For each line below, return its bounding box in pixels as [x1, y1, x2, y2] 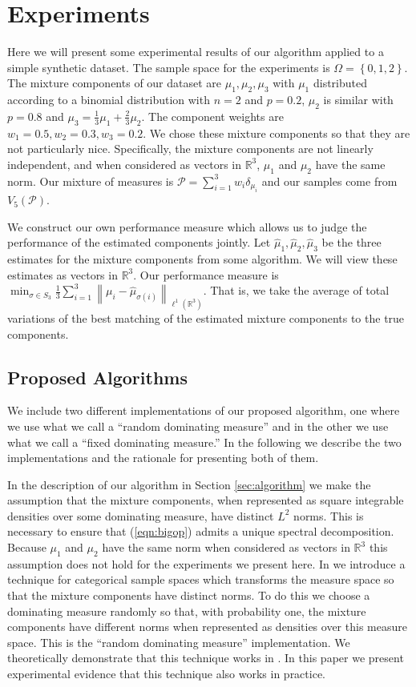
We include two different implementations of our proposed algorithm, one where [7, 402, 400, 419]
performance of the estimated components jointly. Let [7, 234, 271, 251]
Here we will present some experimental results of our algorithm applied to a [7, 43, 384, 60]
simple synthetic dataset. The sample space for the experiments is [7, 58, 330, 75]
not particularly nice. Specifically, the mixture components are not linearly [7, 140, 374, 157]
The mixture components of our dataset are [7, 74, 222, 91]
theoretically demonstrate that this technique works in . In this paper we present [7, 649, 404, 666]
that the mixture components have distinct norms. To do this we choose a [7, 587, 370, 604]
